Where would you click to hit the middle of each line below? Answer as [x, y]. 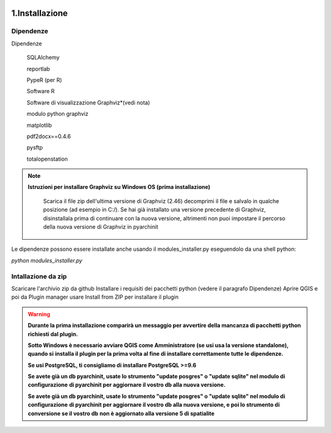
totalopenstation [47, 159]
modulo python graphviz [58, 114]
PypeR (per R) [44, 80]
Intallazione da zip [39, 276]
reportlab [38, 69]
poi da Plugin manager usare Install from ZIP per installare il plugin [95, 297]
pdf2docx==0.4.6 [49, 136]
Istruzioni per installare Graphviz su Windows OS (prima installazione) [119, 187]
